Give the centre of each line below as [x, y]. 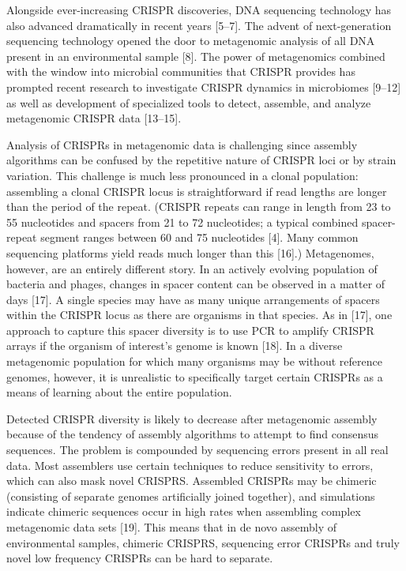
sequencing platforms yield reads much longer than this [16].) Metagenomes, [190, 252]
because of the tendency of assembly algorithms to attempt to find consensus [193, 434]
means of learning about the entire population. [119, 392]
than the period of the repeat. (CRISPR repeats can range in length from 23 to [199, 207]
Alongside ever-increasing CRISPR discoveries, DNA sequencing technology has [199, 9]
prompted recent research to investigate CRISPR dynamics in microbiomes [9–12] [204, 86]
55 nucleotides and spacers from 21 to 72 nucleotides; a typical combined [182, 222]
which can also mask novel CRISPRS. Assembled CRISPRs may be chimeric [192, 481]
